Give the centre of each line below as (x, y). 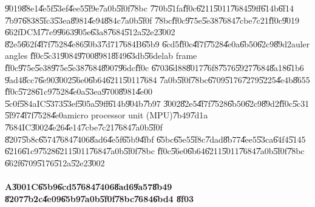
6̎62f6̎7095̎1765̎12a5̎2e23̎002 (55, 162)
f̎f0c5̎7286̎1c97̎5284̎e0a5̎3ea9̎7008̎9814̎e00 (79, 91)
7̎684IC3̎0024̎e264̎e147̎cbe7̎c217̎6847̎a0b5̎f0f (84, 127)
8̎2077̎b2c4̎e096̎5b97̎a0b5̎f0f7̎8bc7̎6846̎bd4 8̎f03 (100, 198)
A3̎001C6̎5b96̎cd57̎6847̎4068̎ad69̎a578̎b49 (89, 186)
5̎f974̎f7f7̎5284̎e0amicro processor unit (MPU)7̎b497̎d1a (107, 115)
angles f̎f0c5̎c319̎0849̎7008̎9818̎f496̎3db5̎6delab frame (101, 56)
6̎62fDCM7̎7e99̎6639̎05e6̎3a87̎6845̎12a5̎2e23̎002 (90, 32)
